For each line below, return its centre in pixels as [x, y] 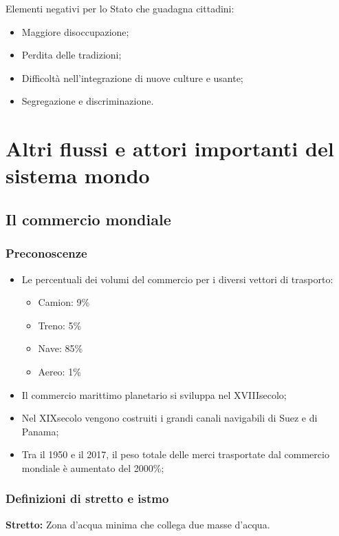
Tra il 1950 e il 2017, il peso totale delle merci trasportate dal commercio [175, 454]
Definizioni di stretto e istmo [87, 498]
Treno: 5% [60, 325]
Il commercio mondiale [88, 219]
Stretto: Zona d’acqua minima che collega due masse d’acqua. [138, 524]
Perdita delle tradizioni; [72, 55]
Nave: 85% [61, 348]
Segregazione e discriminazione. [88, 101]
